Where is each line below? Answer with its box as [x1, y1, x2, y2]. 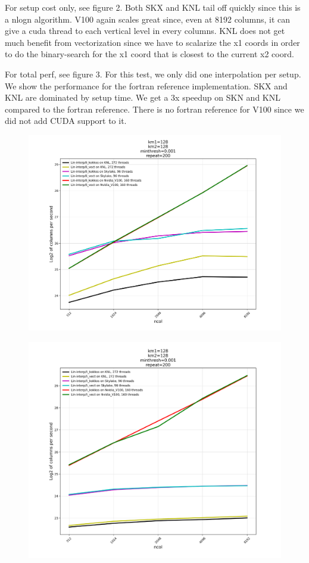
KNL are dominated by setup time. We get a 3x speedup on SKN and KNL [5, 91, 280, 104]
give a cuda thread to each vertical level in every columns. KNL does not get [5, 24, 285, 37]
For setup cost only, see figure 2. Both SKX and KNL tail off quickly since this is [5, 1, 301, 13]
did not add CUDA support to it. [5, 114, 127, 127]
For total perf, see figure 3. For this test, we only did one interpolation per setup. [5, 67, 301, 80]
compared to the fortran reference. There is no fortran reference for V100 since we [5, 102, 304, 115]
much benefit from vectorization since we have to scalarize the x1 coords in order [5, 36, 300, 48]
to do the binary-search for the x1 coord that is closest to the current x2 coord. [5, 48, 294, 60]
